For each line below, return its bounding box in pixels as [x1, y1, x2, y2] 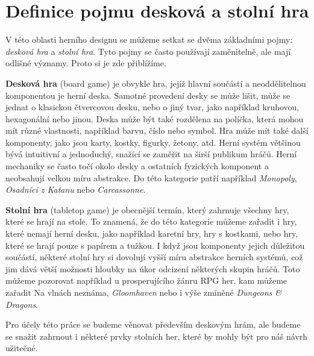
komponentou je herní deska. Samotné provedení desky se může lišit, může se [5, 89, 290, 101]
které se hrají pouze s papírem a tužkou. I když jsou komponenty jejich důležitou [5, 239, 305, 251]
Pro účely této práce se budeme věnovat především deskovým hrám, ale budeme [5, 318, 301, 331]
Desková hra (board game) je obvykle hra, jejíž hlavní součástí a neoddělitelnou [5, 77, 306, 89]
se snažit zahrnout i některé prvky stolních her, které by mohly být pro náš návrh [5, 329, 308, 342]
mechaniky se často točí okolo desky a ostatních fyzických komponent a [5, 160, 269, 172]
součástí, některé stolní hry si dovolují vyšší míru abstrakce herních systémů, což [5, 251, 303, 263]
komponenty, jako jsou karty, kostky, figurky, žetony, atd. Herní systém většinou [5, 136, 301, 148]
